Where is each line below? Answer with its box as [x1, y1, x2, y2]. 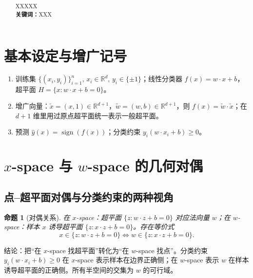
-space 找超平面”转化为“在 [47, 245, 129, 255]
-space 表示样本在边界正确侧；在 [75, 255, 178, 265]
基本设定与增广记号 [4, 45, 127, 65]
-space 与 [12, 156, 73, 176]
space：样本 [4, 222, 40, 232]
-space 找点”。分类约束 [136, 245, 208, 255]
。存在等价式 [133, 222, 175, 232]
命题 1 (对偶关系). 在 [4, 212, 70, 222]
